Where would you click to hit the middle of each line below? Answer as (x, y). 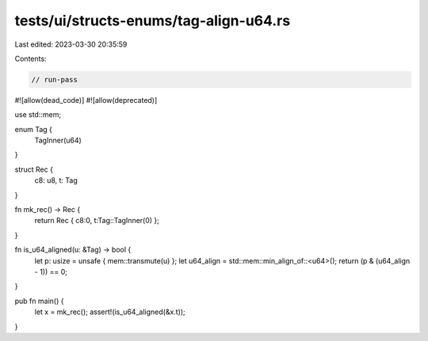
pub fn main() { (39, 301)
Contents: (31, 59)
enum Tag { (34, 129)
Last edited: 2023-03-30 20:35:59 (71, 44)
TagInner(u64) (58, 140)
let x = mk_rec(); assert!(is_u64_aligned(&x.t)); (110, 312)
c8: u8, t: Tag (56, 180)
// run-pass (55, 80)
